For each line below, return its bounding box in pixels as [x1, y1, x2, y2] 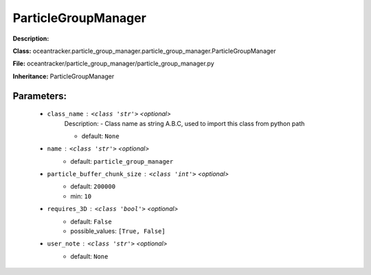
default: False [70, 217, 113, 225]
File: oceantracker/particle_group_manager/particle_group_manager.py [12, 59, 214, 68]
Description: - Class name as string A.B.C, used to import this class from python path [64, 119, 305, 127]
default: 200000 [70, 182, 116, 190]
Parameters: [12, 90, 67, 102]
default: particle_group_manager [70, 157, 174, 165]
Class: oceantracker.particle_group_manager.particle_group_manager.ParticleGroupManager [12, 47, 276, 55]
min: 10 [70, 192, 92, 200]
